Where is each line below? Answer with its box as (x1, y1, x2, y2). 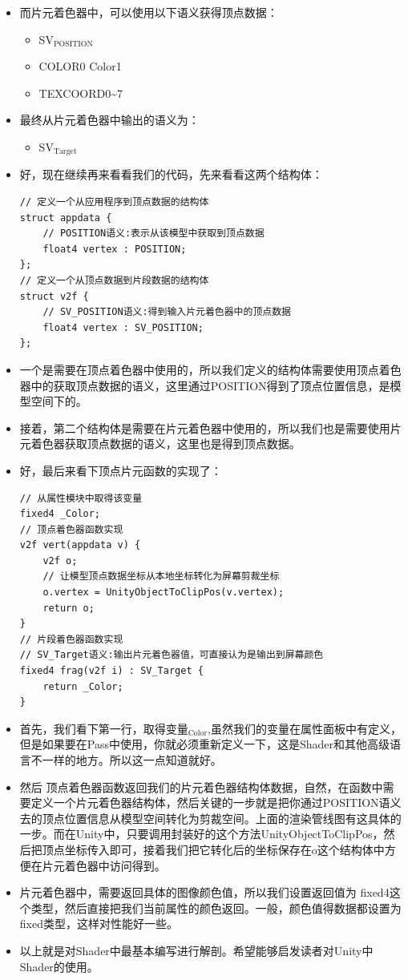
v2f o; (42, 555, 78, 567)
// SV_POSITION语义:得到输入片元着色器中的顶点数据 (42, 306, 291, 318)
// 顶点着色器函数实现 (19, 523, 123, 535)
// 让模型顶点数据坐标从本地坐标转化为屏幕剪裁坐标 (42, 571, 280, 583)
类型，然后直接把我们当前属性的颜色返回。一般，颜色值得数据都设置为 (30, 899, 402, 916)
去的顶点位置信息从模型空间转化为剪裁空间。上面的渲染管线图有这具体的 (19, 809, 402, 826)
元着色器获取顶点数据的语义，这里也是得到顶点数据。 (19, 435, 301, 452)
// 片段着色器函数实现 (19, 633, 123, 645)
